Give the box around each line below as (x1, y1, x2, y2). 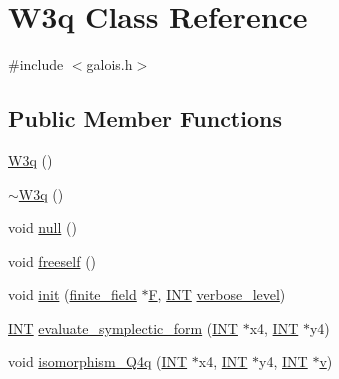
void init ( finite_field (8, 284, 137, 305)
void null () (8, 217, 77, 238)
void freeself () (8, 250, 97, 271)
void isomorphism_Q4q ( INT (8, 351, 188, 372)
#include (8, 54, 64, 75)
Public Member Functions (8, 103, 282, 134)
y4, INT (259, 351, 308, 372)
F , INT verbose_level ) (148, 284, 286, 305)
